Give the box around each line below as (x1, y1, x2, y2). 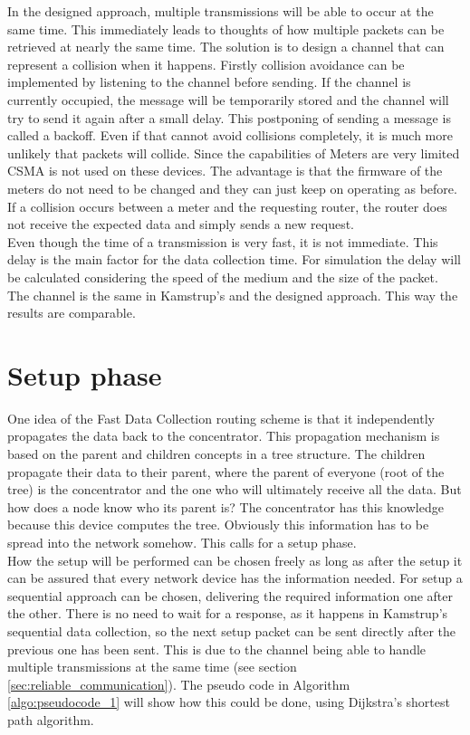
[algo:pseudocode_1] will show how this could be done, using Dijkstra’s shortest (7, 692, 450, 711)
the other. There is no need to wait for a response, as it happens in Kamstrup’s (7, 604, 448, 623)
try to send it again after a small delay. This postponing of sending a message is (7, 108, 451, 127)
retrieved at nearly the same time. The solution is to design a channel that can (7, 37, 445, 56)
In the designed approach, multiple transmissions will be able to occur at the (7, 2, 434, 20)
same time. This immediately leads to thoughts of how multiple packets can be (7, 19, 445, 38)
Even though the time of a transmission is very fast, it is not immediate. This (7, 232, 438, 251)
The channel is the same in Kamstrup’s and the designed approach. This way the (7, 285, 458, 304)
